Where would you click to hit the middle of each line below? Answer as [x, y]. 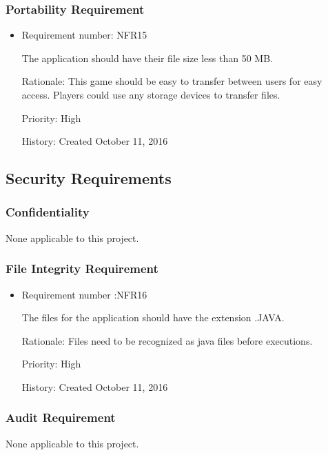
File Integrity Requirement [82, 269]
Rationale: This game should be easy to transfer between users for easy [172, 81]
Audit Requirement [61, 417]
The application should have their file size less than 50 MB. [147, 58]
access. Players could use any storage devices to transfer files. [151, 94]
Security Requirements [89, 178]
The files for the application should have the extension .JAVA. [153, 317]
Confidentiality [48, 212]
